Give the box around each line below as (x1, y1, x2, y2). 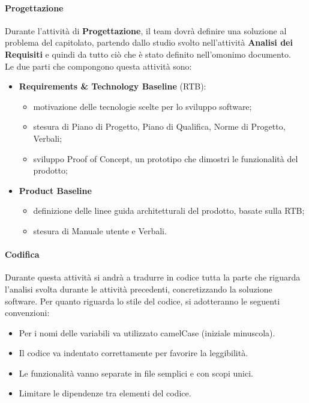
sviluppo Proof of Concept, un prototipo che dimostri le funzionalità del (33, 152, 298, 165)
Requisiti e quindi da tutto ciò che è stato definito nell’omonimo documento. (5, 47, 291, 60)
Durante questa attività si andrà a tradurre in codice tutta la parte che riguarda (5, 271, 301, 283)
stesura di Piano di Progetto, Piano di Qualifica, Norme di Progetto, (33, 120, 286, 133)
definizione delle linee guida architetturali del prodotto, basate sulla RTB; (33, 204, 305, 217)
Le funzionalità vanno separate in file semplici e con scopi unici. (19, 366, 253, 379)
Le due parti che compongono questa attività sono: (5, 59, 192, 72)
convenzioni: (5, 306, 50, 319)
